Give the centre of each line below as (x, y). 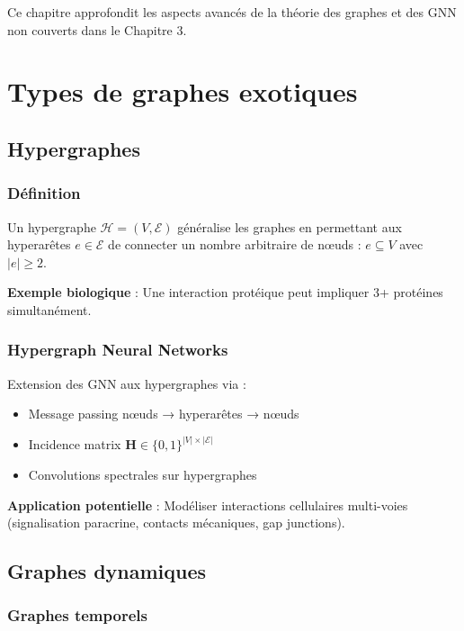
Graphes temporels (77, 615)
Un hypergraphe (52, 226)
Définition (44, 193)
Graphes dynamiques (107, 571)
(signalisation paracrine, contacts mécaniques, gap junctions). (176, 523)
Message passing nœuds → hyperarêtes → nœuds (164, 414)
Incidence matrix (75, 444)
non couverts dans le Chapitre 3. (97, 29)
